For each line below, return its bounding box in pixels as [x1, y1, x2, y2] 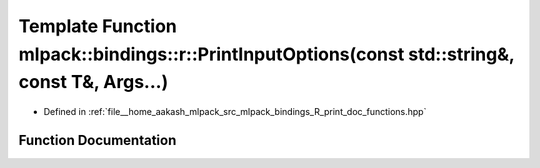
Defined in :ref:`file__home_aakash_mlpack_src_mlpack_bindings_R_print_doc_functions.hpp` [43, 106, 427, 118]
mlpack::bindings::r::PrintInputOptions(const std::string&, [18, 43, 515, 65]
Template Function [18, 15, 177, 37]
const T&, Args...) [18, 71, 169, 94]
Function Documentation [18, 131, 177, 149]
